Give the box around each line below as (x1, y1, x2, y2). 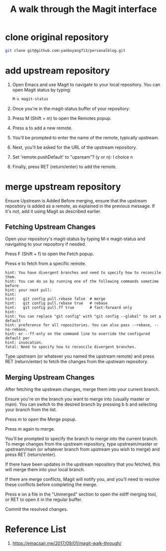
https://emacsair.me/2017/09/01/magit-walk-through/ (12, 541, 122, 547)
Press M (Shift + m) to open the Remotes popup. (12, 115, 112, 121)
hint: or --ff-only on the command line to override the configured (5, 331, 150, 337)
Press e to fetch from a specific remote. (5, 261, 86, 267)
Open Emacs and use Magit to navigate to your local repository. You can (12, 81, 161, 87)
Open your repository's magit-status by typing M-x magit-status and (5, 236, 146, 242)
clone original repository (5, 31, 109, 43)
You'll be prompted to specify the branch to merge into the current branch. (5, 436, 158, 442)
